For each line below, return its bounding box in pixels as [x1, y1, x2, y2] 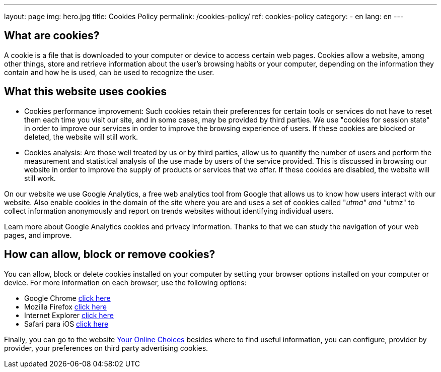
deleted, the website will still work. [24, 132, 138, 141]
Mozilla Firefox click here [24, 302, 107, 311]
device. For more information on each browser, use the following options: [4, 278, 247, 287]
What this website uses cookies [4, 85, 167, 98]
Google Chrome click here [24, 293, 111, 302]
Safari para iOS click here [24, 319, 109, 328]
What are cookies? [4, 29, 100, 42]
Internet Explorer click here [24, 311, 114, 320]
